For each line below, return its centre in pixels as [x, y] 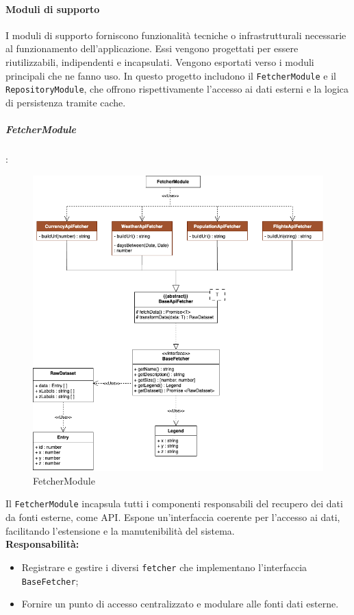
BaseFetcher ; [50, 580]
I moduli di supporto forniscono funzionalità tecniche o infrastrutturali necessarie [176, 35]
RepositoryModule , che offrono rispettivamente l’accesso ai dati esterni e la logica [177, 89]
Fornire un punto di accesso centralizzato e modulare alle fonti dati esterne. [180, 604]
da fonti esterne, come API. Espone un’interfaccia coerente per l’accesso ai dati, [173, 517]
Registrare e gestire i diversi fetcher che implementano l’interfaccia [164, 567]
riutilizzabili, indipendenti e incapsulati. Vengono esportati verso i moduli [160, 61]
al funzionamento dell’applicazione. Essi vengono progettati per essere [152, 48]
